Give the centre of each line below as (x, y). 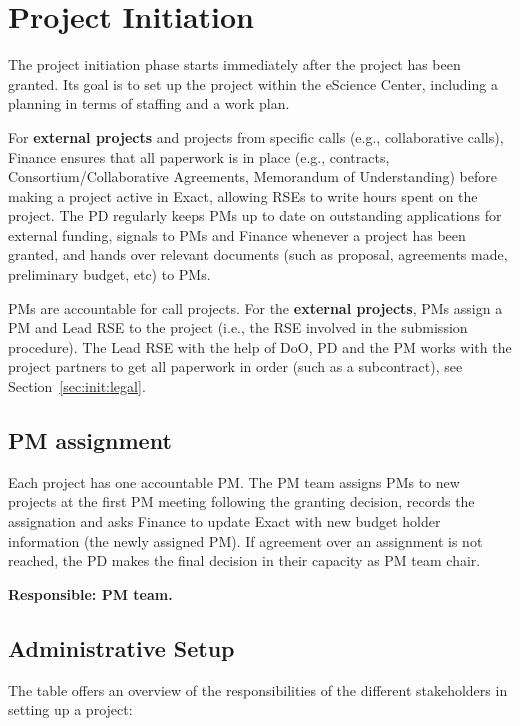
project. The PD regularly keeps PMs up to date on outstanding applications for (255, 215)
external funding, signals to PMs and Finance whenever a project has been (237, 234)
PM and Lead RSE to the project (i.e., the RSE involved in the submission (238, 327)
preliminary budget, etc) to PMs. (109, 274)
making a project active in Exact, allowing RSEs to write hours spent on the (243, 195)
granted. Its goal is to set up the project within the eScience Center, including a (253, 83)
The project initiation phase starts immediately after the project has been (234, 64)
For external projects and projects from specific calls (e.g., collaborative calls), (256, 136)
